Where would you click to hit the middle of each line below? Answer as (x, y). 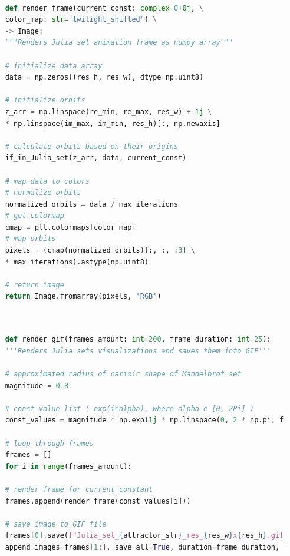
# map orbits (30, 239)
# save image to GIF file (56, 524)
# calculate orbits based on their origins (92, 146)
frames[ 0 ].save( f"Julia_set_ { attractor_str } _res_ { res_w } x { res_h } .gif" (146, 536)
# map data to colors (47, 181)
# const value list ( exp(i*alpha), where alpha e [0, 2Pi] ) (130, 408)
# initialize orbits (45, 100)
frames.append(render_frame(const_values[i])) (98, 501)
